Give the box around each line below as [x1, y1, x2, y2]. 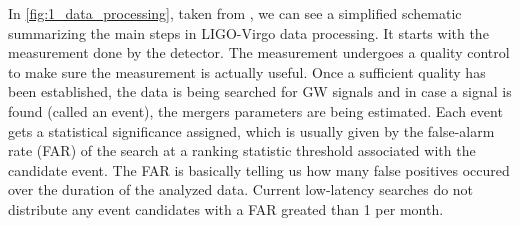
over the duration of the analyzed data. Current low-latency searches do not [8, 179, 474, 200]
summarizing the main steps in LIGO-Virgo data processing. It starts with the [8, 22, 489, 43]
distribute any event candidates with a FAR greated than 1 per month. [8, 198, 444, 219]
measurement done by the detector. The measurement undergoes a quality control [8, 42, 510, 63]
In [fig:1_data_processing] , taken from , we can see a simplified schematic [8, 3, 462, 23]
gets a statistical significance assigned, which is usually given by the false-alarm [8, 120, 495, 141]
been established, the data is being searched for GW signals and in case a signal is [8, 81, 512, 102]
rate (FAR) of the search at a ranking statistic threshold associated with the [8, 140, 476, 161]
